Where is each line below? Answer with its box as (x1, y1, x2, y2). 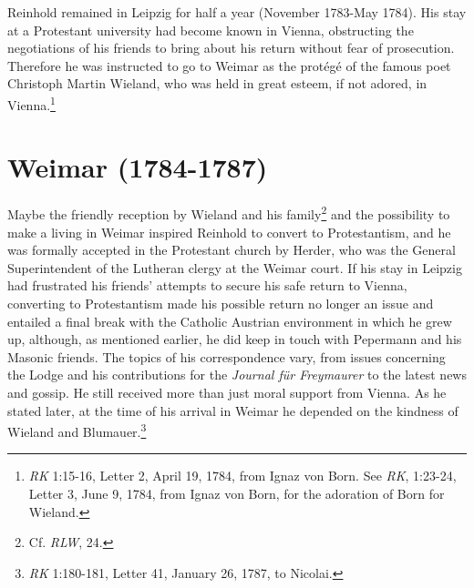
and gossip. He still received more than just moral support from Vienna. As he (7, 382, 447, 401)
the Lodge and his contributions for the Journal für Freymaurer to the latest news (7, 365, 467, 384)
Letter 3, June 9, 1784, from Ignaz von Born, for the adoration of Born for (28, 483, 445, 502)
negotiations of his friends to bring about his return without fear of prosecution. (7, 38, 455, 57)
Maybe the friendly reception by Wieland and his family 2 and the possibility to (7, 202, 450, 223)
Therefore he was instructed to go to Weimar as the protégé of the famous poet (7, 56, 451, 75)
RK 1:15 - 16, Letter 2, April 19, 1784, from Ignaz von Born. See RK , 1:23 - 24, (28, 466, 457, 485)
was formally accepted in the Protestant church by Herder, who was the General (7, 240, 456, 259)
